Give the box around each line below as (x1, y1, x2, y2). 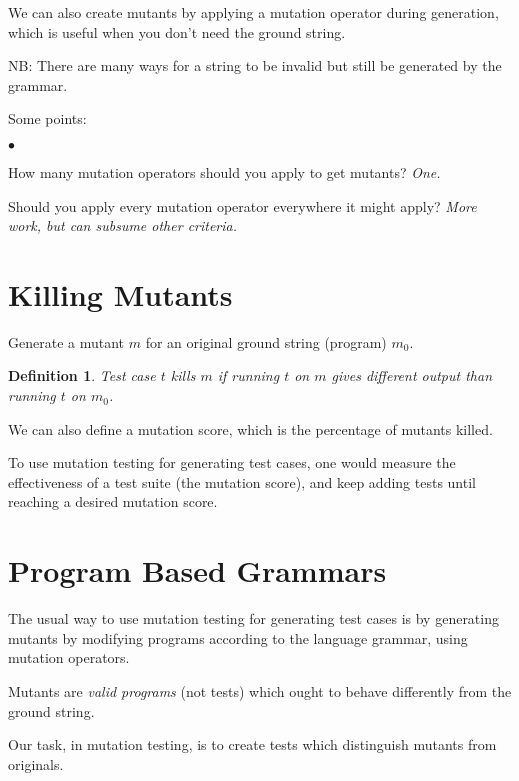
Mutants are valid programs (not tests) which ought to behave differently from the (8, 680, 512, 701)
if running (217, 365, 280, 386)
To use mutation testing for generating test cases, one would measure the (8, 452, 456, 473)
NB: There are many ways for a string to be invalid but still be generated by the (8, 55, 502, 76)
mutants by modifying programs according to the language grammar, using (8, 627, 468, 648)
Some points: (8, 108, 87, 129)
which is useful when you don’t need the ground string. (8, 21, 346, 42)
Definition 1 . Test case (8, 365, 156, 386)
